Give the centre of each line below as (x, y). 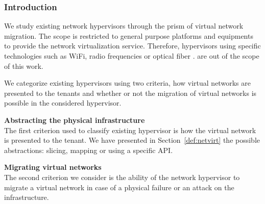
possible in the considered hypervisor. (63, 103)
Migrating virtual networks (53, 167)
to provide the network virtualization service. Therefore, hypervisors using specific (132, 46)
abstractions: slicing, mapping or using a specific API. (89, 150)
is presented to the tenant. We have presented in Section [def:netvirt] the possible (132, 140)
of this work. (24, 66)
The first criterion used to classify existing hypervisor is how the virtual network (130, 130)
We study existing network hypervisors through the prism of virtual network (124, 26)
